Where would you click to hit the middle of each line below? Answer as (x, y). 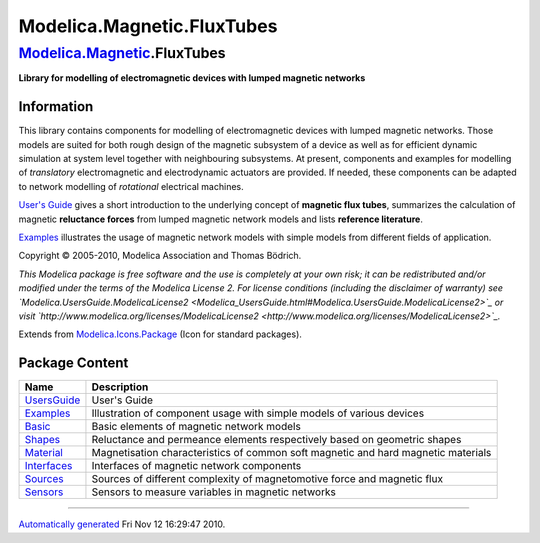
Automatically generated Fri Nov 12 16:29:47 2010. (122, 524)
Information (56, 106)
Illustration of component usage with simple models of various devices (258, 413)
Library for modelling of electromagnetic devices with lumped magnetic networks (192, 78)
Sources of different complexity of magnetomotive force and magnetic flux (267, 479)
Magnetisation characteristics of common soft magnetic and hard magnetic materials (291, 453)
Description (120, 387)
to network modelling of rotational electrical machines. (131, 186)
